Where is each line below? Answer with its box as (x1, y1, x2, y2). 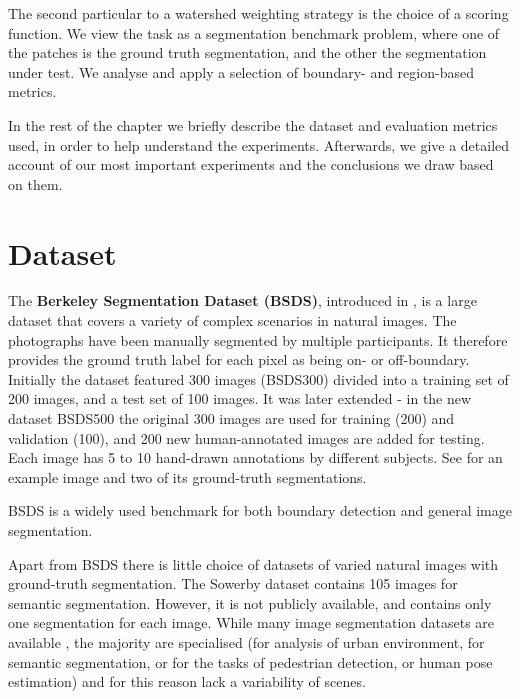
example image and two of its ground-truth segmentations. (8, 466, 367, 487)
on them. (8, 173, 63, 194)
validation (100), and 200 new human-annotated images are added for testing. (8, 427, 485, 448)
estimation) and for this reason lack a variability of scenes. (8, 671, 366, 692)
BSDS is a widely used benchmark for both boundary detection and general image (8, 500, 512, 521)
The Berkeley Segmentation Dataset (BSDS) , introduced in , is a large (8, 290, 477, 311)
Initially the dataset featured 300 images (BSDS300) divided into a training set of (8, 368, 509, 389)
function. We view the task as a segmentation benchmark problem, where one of (8, 22, 500, 43)
